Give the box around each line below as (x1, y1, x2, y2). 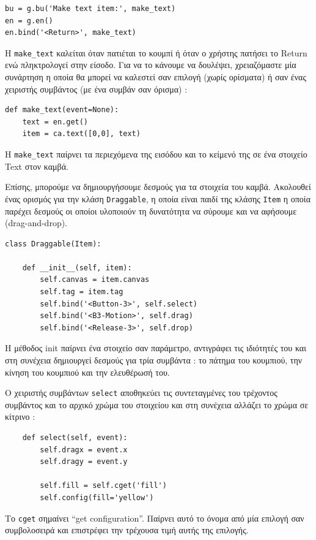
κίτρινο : (5, 410, 35, 423)
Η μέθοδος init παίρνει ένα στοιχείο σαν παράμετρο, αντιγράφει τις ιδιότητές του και (5, 341, 306, 354)
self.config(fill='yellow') (40, 493, 154, 503)
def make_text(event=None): (5, 105, 119, 115)
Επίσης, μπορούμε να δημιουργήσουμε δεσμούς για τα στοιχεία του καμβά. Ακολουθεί (5, 180, 311, 193)
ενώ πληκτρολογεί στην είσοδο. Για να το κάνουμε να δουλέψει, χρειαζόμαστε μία (5, 58, 296, 71)
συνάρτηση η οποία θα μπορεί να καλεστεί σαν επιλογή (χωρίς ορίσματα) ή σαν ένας (5, 70, 306, 83)
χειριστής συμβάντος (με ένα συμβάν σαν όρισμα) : (5, 82, 188, 95)
